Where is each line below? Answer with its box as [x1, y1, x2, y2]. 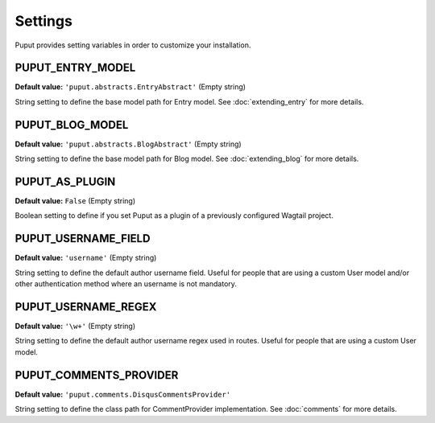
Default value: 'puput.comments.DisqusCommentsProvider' [14, 389, 231, 399]
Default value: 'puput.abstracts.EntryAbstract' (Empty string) [14, 82, 246, 92]
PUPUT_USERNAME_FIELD [14, 232, 151, 245]
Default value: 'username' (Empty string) [14, 253, 157, 263]
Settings [14, 12, 72, 30]
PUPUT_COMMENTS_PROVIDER [14, 368, 179, 382]
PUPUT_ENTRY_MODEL [14, 61, 136, 75]
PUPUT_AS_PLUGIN [14, 175, 116, 188]
